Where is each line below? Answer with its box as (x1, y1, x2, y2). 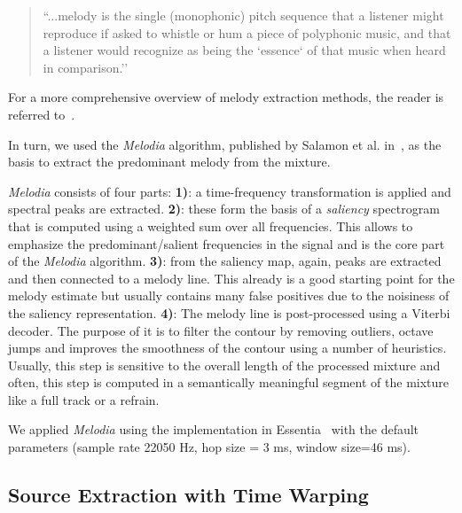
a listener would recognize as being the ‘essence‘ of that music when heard (43, 41, 446, 59)
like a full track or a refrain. (8, 390, 160, 408)
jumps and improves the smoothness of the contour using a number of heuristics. (8, 338, 447, 357)
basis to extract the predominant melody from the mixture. (8, 152, 331, 171)
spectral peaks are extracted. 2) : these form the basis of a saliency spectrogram (8, 199, 440, 218)
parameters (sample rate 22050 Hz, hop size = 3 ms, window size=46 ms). (8, 438, 411, 456)
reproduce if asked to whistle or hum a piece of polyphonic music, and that (43, 23, 451, 42)
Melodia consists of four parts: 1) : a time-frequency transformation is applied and (8, 182, 451, 200)
